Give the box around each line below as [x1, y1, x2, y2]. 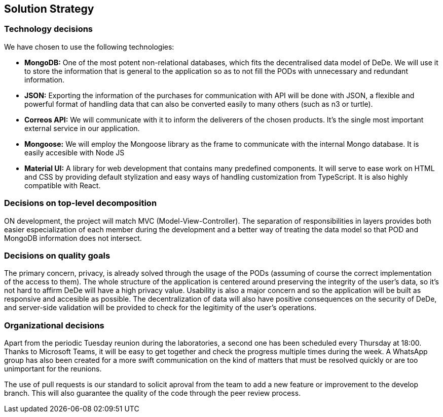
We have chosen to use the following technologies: [4, 42, 174, 51]
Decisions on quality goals [4, 250, 110, 261]
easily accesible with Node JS [24, 148, 125, 157]
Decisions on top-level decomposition [4, 198, 157, 209]
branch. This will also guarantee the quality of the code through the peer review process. [4, 389, 301, 398]
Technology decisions [4, 24, 93, 34]
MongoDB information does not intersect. [4, 233, 142, 242]
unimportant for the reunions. [4, 364, 102, 373]
